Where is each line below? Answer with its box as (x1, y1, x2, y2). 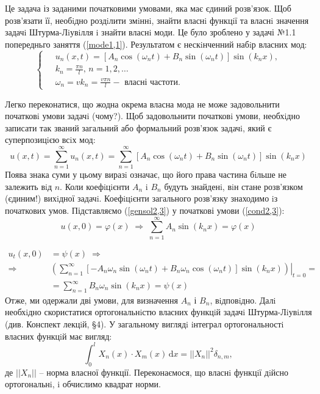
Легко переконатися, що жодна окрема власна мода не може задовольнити (5, 97, 280, 110)
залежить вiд (5, 180, 52, 192)
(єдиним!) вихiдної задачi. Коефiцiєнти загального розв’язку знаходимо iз (5, 192, 278, 205)
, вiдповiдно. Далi (210, 293, 276, 306)
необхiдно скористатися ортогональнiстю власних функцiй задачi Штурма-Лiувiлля (5, 305, 312, 318)
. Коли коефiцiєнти (60, 180, 130, 192)
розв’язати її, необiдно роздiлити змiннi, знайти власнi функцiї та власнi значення (5, 13, 309, 26)
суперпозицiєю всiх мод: (5, 133, 96, 146)
